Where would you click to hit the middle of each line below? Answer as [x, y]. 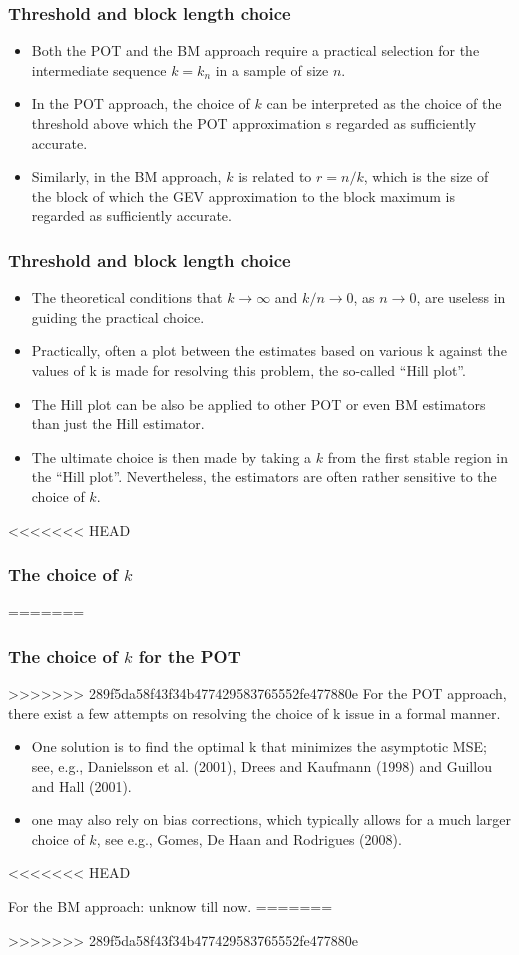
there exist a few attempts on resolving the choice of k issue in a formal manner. [254, 712]
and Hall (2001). [81, 785]
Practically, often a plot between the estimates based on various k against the [269, 350]
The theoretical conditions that [127, 297]
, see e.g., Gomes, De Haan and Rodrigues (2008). [249, 838]
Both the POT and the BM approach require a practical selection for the [255, 50]
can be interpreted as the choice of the [384, 103]
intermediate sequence [99, 69]
